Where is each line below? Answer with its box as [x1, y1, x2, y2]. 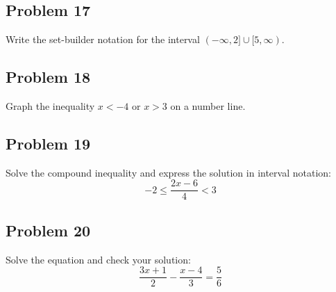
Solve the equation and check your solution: [6, 252, 191, 266]
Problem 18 [6, 66, 91, 88]
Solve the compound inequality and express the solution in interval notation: [6, 165, 331, 179]
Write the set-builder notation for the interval [6, 32, 200, 47]
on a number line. [170, 99, 246, 113]
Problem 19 [6, 132, 91, 154]
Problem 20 [6, 219, 91, 241]
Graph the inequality [6, 99, 95, 113]
